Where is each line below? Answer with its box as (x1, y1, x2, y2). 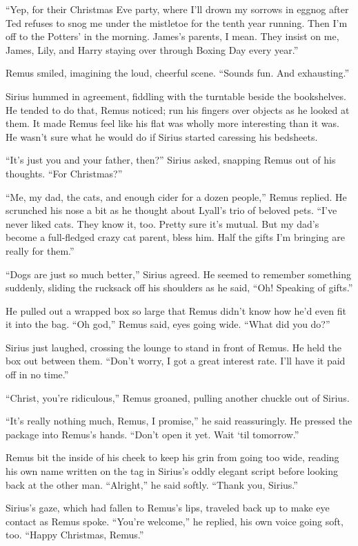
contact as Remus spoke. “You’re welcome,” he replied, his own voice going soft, (6, 514, 344, 528)
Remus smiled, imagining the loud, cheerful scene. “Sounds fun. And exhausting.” (6, 66, 350, 80)
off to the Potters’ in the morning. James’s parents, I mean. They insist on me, (6, 29, 339, 43)
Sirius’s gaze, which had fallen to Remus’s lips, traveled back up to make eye (6, 500, 330, 515)
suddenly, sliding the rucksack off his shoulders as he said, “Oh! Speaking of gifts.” (6, 280, 353, 295)
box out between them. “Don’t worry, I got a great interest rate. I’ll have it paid (6, 353, 346, 368)
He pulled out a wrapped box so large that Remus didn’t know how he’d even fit (6, 303, 346, 318)
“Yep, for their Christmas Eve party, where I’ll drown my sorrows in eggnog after (6, 2, 349, 16)
